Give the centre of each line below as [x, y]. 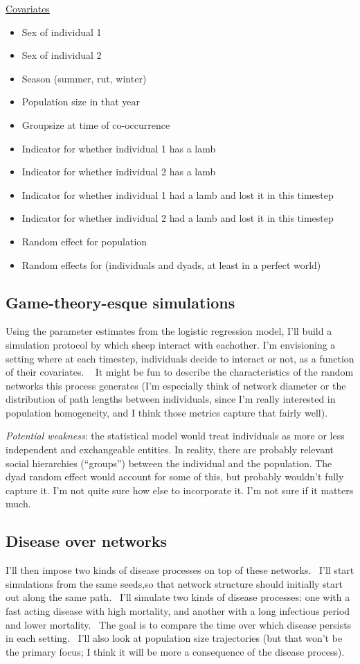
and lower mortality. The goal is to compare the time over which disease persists [179, 624]
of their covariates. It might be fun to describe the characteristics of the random [180, 372]
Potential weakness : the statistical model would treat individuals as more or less [175, 436]
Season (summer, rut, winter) [84, 78]
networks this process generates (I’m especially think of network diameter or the [176, 385]
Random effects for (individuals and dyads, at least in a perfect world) [171, 264]
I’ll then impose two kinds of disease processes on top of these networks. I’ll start [180, 570]
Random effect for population [84, 241]
